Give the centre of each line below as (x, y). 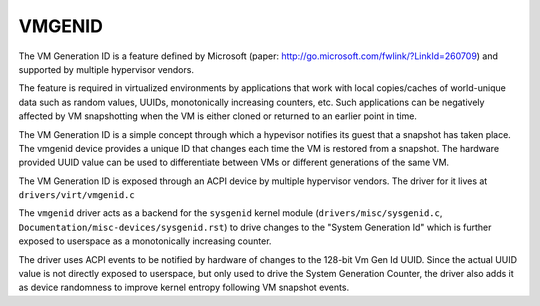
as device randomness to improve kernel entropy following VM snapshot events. (184, 287)
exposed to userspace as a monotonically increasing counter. (145, 241)
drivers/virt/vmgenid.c (76, 195)
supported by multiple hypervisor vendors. (106, 69)
